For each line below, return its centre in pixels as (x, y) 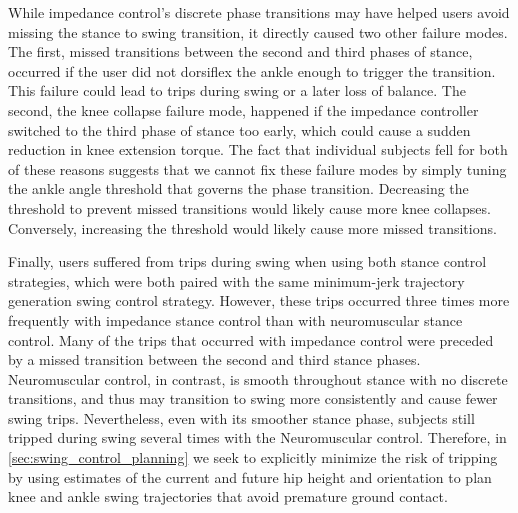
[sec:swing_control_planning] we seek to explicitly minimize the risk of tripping (253, 457)
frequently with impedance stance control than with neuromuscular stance (235, 319)
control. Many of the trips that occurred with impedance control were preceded (251, 339)
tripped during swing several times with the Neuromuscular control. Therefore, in (257, 437)
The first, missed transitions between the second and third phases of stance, (240, 51)
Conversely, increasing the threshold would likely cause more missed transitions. (252, 227)
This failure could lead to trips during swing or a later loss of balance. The (237, 90)
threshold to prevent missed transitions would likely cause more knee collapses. (249, 207)
